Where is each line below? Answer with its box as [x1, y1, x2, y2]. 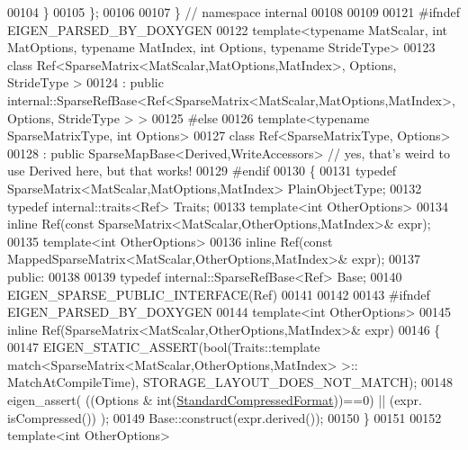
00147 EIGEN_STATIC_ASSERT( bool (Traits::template [7, 337, 320, 356]
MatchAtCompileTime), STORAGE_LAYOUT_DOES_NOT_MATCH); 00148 [7, 373, 453, 391]
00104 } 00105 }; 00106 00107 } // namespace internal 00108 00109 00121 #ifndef [7, 3, 460, 21]
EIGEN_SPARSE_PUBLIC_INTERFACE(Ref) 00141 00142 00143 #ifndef [7, 284, 430, 303]
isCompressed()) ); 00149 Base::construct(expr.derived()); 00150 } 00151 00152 [7, 408, 442, 427]
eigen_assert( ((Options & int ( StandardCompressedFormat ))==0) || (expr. [7, 391, 422, 409]
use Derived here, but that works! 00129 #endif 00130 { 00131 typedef [7, 161, 397, 180]
